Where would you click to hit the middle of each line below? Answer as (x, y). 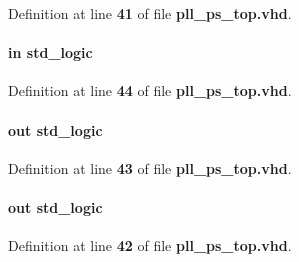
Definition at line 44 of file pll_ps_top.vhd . (150, 90)
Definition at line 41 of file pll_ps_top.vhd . (150, 13)
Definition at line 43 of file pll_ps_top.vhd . (150, 167)
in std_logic (50, 52)
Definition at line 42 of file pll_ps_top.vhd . (150, 245)
